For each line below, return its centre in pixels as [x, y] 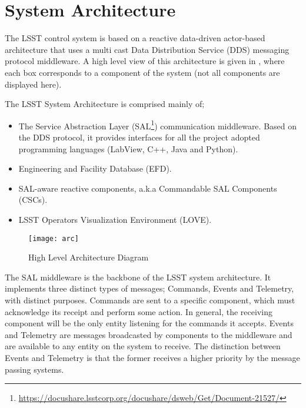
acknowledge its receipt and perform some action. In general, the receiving [139, 311]
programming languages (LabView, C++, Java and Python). [128, 148]
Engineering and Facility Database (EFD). [95, 168]
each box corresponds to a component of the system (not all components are [142, 72]
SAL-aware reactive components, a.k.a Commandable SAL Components [148, 188]
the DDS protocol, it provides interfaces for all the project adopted [139, 137]
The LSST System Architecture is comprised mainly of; [105, 104]
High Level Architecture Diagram [89, 257]
